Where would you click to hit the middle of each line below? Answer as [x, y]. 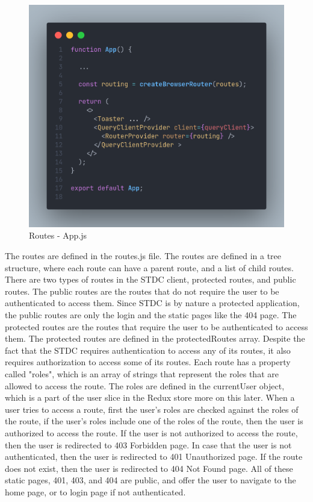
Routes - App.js [58, 235]
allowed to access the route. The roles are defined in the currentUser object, [145, 385]
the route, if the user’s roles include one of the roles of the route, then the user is [154, 421]
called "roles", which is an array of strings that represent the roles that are [142, 374]
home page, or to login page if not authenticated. [95, 491]
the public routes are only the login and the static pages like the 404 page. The [151, 315]
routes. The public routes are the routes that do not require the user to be [142, 291]
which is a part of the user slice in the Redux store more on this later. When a [150, 397]
